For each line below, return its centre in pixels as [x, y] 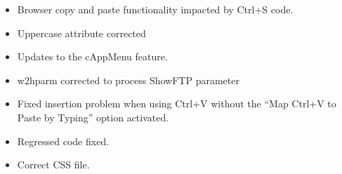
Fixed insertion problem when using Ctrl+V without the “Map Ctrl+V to [177, 103]
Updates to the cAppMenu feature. [92, 56]
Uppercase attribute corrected [81, 33]
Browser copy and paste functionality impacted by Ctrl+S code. [155, 9]
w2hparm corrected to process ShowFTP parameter [128, 80]
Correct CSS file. [53, 165]
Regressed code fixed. [63, 141]
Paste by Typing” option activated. [93, 117]
